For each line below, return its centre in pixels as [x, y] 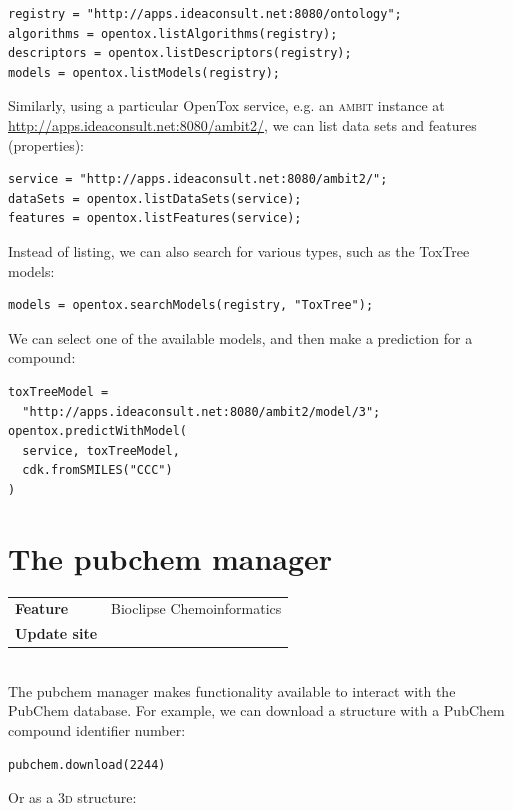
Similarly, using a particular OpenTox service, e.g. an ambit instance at [226, 105]
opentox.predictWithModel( [97, 431]
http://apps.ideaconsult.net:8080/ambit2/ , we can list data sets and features [242, 124]
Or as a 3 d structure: [72, 797]
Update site [56, 633]
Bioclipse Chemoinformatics [196, 608]
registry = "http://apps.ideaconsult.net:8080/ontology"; [205, 14]
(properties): [46, 144]
